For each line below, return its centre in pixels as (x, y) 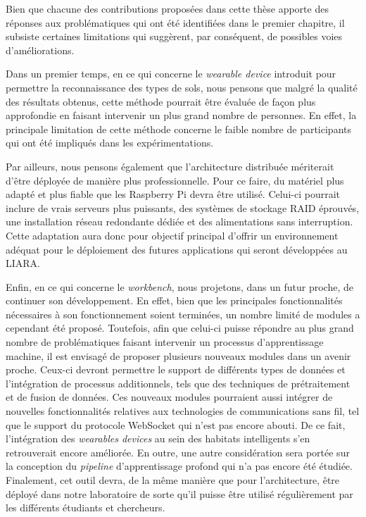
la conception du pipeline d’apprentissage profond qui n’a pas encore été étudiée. (179, 466)
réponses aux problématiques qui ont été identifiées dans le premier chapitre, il (175, 22)
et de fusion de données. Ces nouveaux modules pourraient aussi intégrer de (169, 397)
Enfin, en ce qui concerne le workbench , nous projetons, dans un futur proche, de (179, 286)
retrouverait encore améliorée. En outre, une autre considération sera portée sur (178, 452)
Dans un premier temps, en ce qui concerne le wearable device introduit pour (171, 74)
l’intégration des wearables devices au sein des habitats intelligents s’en (158, 438)
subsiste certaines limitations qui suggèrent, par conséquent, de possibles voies (174, 36)
